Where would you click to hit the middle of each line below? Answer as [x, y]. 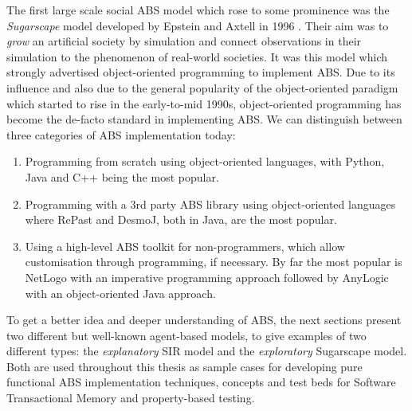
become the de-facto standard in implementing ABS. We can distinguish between [204, 119]
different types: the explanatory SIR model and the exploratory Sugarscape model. [207, 351]
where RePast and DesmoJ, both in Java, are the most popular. [181, 219]
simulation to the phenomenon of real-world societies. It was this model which [197, 56]
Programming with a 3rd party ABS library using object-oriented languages [210, 204]
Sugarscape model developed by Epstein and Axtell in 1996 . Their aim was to [198, 25]
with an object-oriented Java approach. [120, 293]
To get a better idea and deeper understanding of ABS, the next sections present [204, 320]
